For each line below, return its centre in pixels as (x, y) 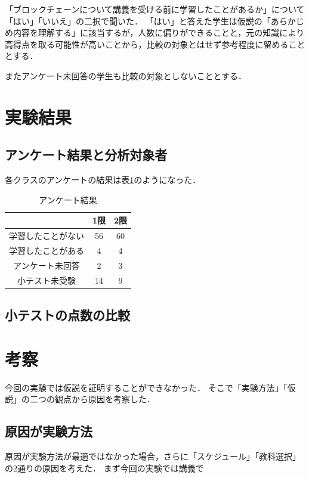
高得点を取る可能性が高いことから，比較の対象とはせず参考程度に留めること (155, 44)
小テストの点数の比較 (67, 315)
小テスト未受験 (47, 280)
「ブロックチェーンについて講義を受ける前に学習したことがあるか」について (155, 9)
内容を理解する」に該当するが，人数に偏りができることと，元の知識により (159, 32)
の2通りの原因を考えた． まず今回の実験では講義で (104, 468)
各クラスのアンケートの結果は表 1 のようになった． (103, 180)
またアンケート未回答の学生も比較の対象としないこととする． (126, 75)
